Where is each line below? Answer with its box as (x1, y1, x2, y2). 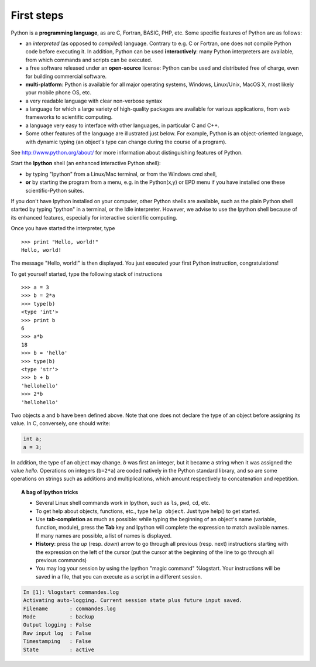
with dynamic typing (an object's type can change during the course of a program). (25, 138, 227, 145)
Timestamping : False (23, 638, 92, 645)
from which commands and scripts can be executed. (25, 56, 152, 63)
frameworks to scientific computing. (25, 114, 113, 121)
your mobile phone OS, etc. (25, 89, 92, 96)
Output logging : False (23, 621, 92, 628)
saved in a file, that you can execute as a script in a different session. (36, 573, 202, 580)
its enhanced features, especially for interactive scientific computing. (11, 214, 178, 221)
